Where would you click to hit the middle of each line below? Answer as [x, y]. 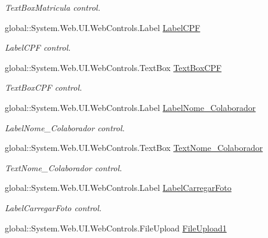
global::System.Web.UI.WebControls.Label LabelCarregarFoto [118, 188]
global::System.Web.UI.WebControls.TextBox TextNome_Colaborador [134, 148]
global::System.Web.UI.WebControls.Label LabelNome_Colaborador [130, 107]
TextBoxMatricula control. [53, 7]
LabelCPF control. [38, 47]
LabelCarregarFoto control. [53, 207]
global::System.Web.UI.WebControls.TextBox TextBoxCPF [113, 67]
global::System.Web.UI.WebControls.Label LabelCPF [103, 27]
